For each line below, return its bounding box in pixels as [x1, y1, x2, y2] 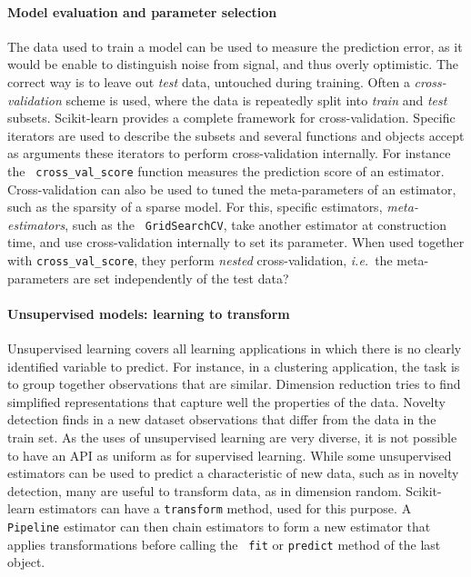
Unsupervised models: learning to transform [7, 303, 290, 323]
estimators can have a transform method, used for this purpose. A [39, 499, 412, 518]
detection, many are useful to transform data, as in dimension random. [7, 481, 402, 500]
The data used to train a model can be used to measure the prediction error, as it [7, 36, 463, 55]
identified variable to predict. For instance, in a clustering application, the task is [7, 356, 460, 375]
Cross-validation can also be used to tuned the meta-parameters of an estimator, [7, 179, 456, 198]
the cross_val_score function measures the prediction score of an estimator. [7, 161, 445, 180]
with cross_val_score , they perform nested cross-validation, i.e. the [7, 251, 393, 270]
